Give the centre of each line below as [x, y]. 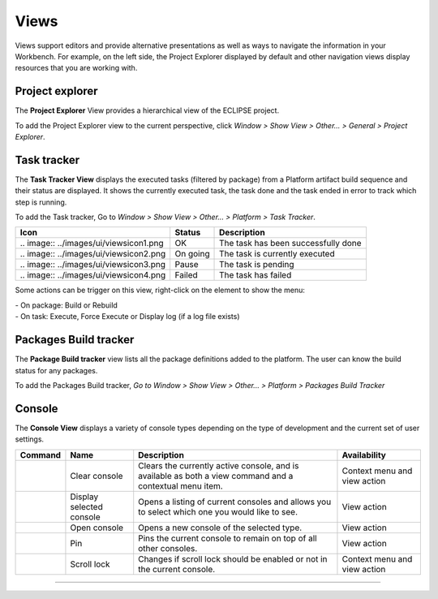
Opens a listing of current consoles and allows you [235, 502]
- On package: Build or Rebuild [66, 305]
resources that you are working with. [76, 68]
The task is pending [257, 265]
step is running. [41, 202]
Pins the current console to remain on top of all [228, 538]
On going [192, 254]
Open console [97, 528]
